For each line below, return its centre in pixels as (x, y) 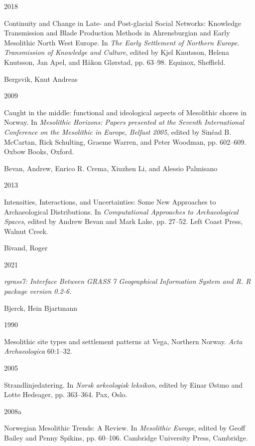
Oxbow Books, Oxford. (39, 151)
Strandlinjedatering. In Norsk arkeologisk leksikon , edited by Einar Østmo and (124, 384)
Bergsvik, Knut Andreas (41, 79)
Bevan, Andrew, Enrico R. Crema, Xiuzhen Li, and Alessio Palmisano (111, 168)
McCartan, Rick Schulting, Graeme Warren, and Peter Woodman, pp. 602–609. (125, 141)
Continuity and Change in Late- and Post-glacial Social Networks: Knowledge (123, 23)
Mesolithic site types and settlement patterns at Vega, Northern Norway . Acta (123, 341)
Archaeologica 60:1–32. (38, 351)
